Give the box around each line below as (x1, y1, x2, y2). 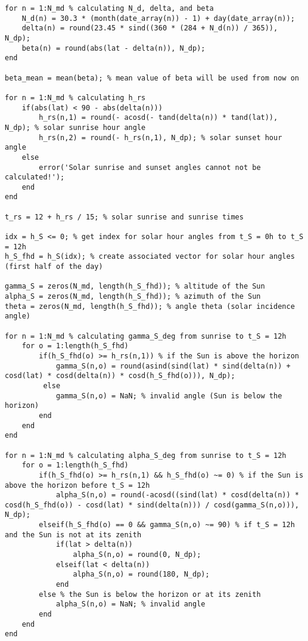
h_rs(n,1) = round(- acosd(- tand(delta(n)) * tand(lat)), (39, 113, 278, 122)
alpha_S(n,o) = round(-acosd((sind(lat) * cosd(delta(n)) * (55, 491, 299, 500)
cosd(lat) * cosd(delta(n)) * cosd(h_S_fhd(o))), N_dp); (5, 371, 235, 380)
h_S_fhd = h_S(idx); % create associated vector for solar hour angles (5, 252, 295, 261)
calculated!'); (5, 173, 65, 182)
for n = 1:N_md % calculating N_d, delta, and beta (5, 4, 214, 13)
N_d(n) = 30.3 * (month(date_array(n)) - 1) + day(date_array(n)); (21, 14, 295, 23)
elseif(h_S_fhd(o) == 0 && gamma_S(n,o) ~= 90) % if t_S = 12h (39, 521, 295, 529)
